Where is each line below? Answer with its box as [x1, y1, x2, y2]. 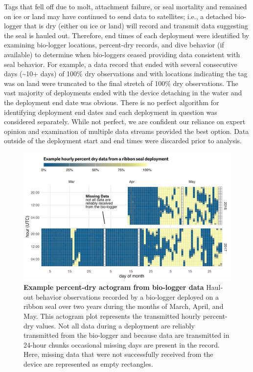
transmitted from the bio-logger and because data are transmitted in [23, 330, 230, 340]
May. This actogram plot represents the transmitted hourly [23, 310, 201, 321]
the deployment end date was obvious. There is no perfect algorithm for [4, 97, 219, 107]
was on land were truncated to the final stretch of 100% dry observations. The [4, 78, 238, 88]
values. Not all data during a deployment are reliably [36, 320, 195, 330]
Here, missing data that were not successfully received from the [23, 349, 213, 359]
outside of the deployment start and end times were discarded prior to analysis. [4, 135, 242, 146]
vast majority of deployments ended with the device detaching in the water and [4, 88, 242, 98]
